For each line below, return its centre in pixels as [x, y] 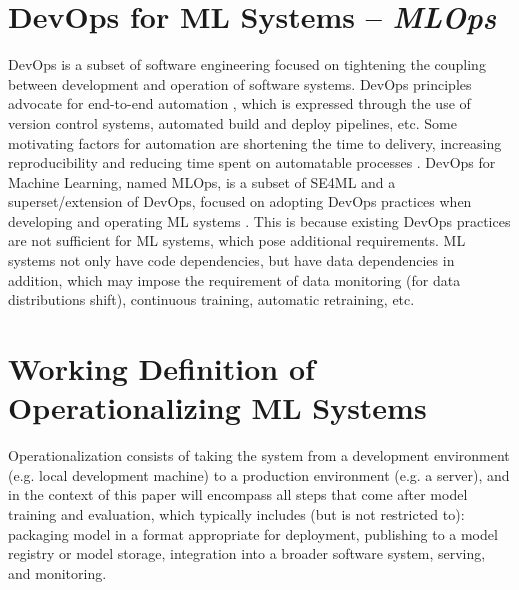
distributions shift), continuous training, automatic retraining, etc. [211, 299]
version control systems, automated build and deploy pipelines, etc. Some [232, 122]
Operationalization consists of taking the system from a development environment [259, 455]
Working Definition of [161, 368]
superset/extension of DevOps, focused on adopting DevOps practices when [240, 201]
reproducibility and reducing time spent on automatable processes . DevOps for [252, 162]
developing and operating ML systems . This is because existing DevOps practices [259, 220]
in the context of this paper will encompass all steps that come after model [238, 494]
